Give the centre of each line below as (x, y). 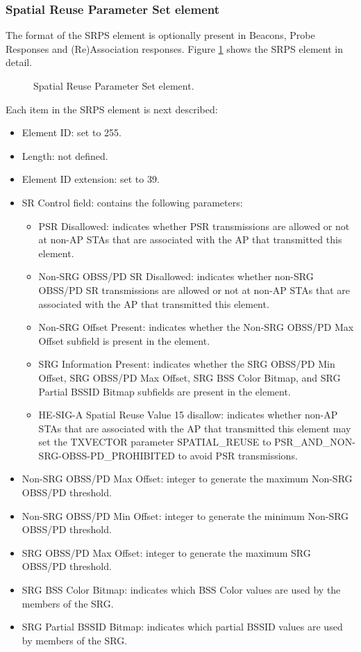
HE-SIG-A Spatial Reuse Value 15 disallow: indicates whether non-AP (188, 415)
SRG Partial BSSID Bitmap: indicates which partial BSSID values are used (182, 627)
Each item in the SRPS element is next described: (112, 109)
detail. (19, 62)
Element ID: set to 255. (72, 132)
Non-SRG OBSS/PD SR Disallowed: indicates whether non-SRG (176, 276)
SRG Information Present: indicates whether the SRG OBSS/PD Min (187, 364)
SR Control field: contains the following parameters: (132, 202)
